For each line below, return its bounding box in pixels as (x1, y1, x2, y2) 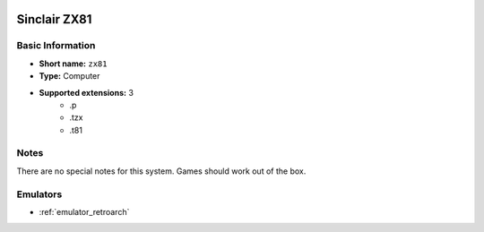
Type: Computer (39, 71, 100, 82)
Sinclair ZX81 (16, 12, 92, 27)
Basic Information (16, 39, 96, 52)
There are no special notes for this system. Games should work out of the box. (16, 166, 307, 176)
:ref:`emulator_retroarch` (39, 207, 130, 217)
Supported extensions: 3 (39, 87, 134, 98)
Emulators (16, 188, 63, 201)
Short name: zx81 (39, 58, 108, 69)
